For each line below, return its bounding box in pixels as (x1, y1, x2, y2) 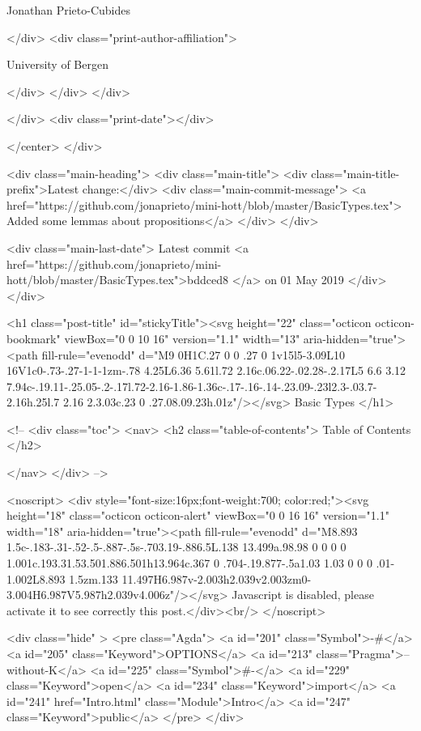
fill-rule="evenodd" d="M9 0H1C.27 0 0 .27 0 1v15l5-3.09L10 (41, 346, 346, 363)
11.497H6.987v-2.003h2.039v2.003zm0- (121, 570, 312, 587)
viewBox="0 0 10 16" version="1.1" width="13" (64, 329, 300, 346)
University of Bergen (6, 56, 108, 73)
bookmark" (6, 329, 61, 346)
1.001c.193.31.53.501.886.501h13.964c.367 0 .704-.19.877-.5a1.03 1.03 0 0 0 (6, 555, 372, 572)
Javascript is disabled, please (232, 586, 374, 603)
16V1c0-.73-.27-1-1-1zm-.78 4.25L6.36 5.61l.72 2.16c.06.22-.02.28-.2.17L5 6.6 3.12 (6, 362, 406, 379)
